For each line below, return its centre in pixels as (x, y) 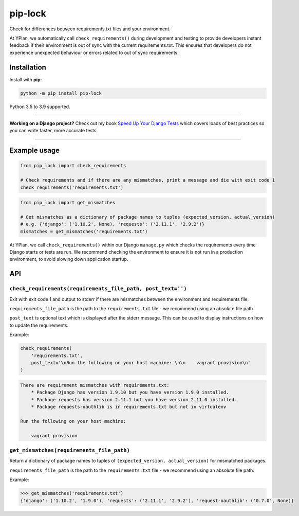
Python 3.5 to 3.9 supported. (40, 106)
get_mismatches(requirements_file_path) (70, 450)
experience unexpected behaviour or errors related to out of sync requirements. (94, 52)
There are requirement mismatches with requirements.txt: (95, 385)
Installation (28, 67)
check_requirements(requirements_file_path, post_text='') (98, 289)
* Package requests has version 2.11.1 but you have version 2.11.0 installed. (134, 399)
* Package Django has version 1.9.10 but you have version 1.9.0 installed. (130, 393)
